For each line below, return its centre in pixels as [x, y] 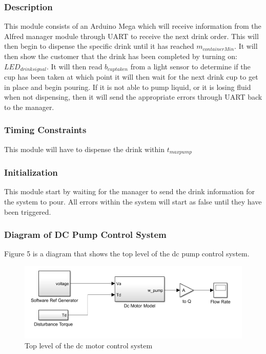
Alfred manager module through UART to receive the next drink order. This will [131, 36]
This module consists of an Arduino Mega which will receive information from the [133, 26]
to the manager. [29, 107]
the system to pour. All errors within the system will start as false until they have [133, 201]
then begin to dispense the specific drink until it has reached [99, 46]
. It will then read [74, 66]
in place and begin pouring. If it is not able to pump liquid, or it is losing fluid [128, 87]
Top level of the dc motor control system [89, 346]
